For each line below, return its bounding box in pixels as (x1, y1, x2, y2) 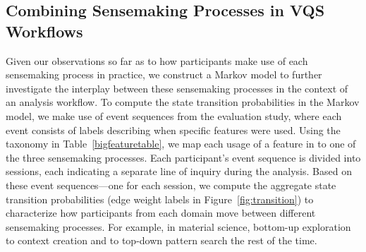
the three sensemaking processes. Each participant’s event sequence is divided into (6, 150, 361, 164)
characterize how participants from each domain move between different (6, 205, 316, 220)
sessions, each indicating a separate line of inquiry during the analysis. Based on (6, 164, 352, 179)
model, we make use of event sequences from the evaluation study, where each (6, 108, 342, 123)
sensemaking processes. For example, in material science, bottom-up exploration (6, 219, 351, 234)
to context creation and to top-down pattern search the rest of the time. (6, 233, 317, 248)
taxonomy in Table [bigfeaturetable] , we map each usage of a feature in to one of (6, 136, 356, 151)
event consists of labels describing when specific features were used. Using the (6, 122, 341, 137)
